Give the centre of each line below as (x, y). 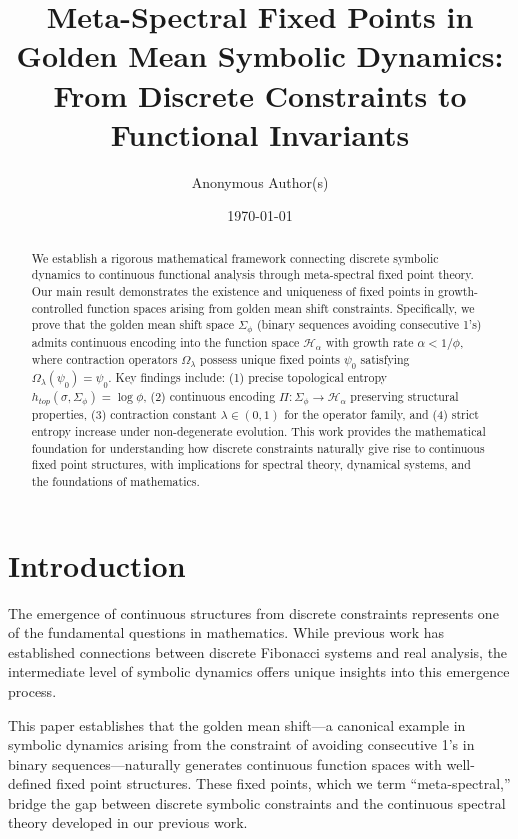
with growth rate (369, 342)
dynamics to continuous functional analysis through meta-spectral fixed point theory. (252, 274)
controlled (57, 307)
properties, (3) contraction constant (124, 414)
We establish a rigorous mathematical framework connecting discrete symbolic (235, 257)
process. (32, 690)
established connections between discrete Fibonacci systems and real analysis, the (258, 651)
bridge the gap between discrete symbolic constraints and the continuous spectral (257, 802)
